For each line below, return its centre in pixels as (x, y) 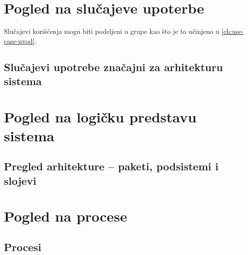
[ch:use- (233, 31)
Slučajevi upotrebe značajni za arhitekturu (114, 67)
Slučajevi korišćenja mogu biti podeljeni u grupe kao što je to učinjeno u (112, 31)
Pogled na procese (66, 216)
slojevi (20, 180)
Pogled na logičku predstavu (100, 116)
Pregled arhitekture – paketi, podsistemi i (111, 166)
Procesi (23, 247)
